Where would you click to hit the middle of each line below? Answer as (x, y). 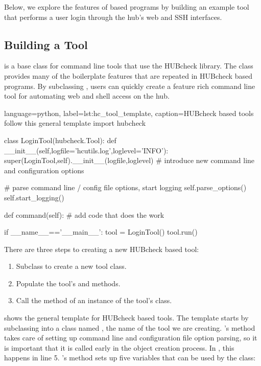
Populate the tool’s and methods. (68, 283)
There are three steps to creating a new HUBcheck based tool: (102, 249)
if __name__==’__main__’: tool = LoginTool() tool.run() (101, 232)
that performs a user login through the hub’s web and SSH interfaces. (113, 17)
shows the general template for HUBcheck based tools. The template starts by (126, 318)
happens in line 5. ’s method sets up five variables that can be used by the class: (130, 358)
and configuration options (44, 170)
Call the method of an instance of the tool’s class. (94, 300)
